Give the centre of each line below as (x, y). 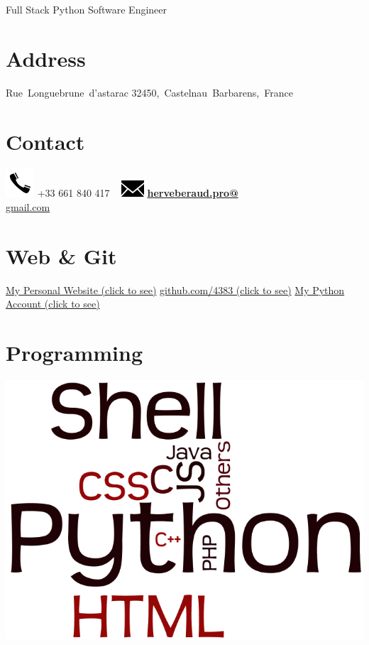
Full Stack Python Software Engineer (87, 9)
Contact (45, 141)
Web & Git (61, 255)
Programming (74, 353)
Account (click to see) (53, 304)
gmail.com (28, 207)
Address (46, 58)
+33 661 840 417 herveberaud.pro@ (138, 193)
